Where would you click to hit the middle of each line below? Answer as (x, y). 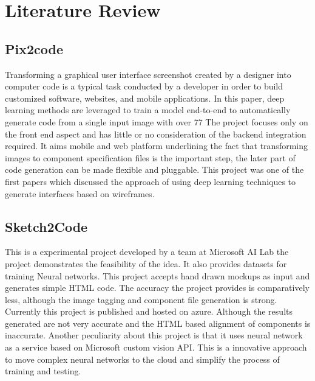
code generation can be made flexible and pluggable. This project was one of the (154, 170)
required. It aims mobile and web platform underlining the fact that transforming (156, 146)
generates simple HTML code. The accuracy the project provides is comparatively (157, 288)
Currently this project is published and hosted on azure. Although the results (149, 311)
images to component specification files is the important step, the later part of (150, 157)
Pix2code (34, 48)
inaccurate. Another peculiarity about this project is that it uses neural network (154, 335)
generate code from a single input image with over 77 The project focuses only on (157, 121)
